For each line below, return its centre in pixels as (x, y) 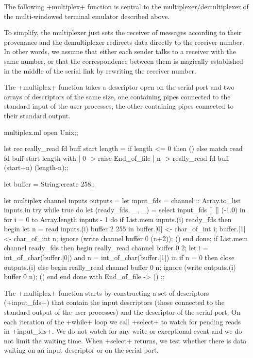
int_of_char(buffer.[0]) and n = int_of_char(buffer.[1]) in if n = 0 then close (119, 257)
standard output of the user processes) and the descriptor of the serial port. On (122, 312)
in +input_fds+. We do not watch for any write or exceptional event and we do (123, 331)
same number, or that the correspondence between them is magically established (124, 61)
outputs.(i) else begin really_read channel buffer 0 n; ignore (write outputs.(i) (120, 267)
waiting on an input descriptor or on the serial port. (81, 350)
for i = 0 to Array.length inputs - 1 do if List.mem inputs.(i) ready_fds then (118, 219)
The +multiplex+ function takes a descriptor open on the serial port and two (119, 87)
